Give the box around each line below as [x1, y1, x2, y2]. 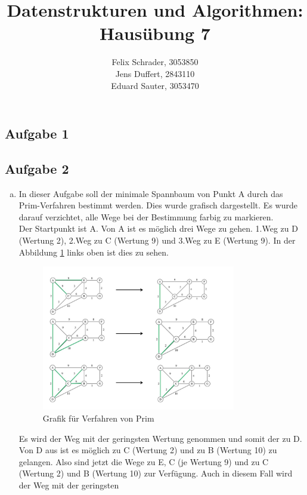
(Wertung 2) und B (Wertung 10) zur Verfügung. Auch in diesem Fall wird [18, 467, 293, 479]
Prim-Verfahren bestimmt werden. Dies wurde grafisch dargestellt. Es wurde [18, 199, 297, 211]
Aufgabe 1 [5, 124, 69, 143]
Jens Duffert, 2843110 [115, 67, 195, 79]
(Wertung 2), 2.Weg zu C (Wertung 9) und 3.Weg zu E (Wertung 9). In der [18, 234, 296, 247]
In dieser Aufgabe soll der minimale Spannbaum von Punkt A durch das [18, 187, 283, 199]
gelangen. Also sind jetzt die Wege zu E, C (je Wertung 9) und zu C [18, 455, 269, 468]
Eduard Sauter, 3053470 [111, 79, 199, 91]
